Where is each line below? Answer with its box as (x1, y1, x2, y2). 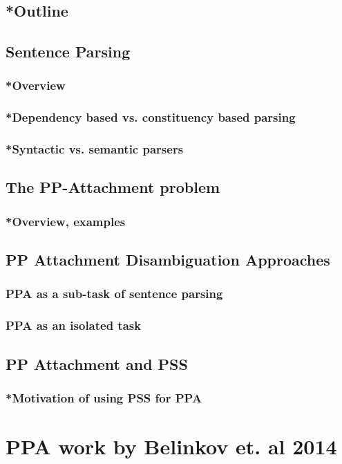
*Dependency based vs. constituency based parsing (6, 109, 296, 126)
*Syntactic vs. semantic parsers (6, 140, 184, 158)
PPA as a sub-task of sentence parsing (6, 285, 223, 302)
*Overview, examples (6, 212, 126, 230)
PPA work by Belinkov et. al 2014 (6, 432, 337, 460)
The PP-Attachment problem (6, 176, 220, 198)
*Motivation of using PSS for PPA (6, 389, 202, 406)
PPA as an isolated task (6, 317, 142, 334)
